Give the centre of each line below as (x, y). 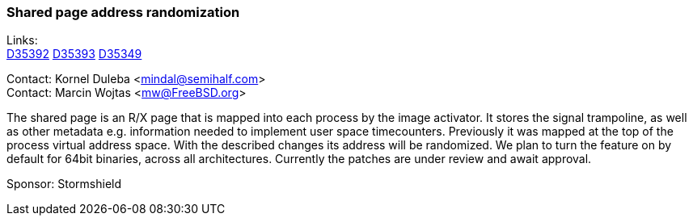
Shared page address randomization (123, 12)
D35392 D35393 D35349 (74, 54)
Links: (22, 40)
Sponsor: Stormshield (64, 184)
